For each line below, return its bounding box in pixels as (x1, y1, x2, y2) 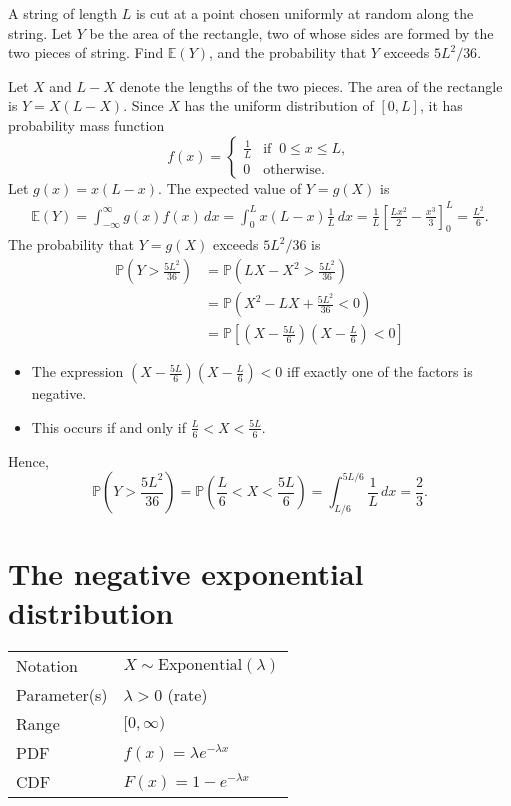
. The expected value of (158, 177, 302, 198)
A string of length (8, 3, 118, 23)
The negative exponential (8, 553, 364, 594)
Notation (16, 654, 78, 678)
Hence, (8, 450, 49, 471)
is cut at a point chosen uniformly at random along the (135, 3, 474, 23)
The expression (31, 361, 124, 382)
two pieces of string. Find (8, 42, 164, 63)
